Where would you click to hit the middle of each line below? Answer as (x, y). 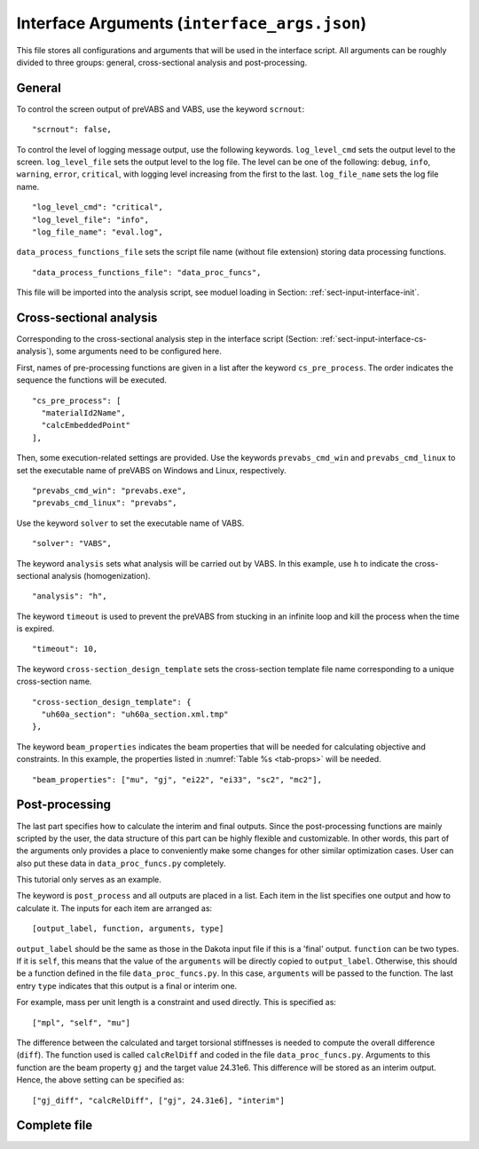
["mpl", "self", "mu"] (82, 1022)
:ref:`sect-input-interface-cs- (373, 339)
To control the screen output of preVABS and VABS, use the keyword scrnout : (161, 109)
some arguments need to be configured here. (139, 352)
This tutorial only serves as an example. (89, 880)
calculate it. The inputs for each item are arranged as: (114, 908)
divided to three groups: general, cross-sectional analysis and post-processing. (162, 62)
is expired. (35, 629)
